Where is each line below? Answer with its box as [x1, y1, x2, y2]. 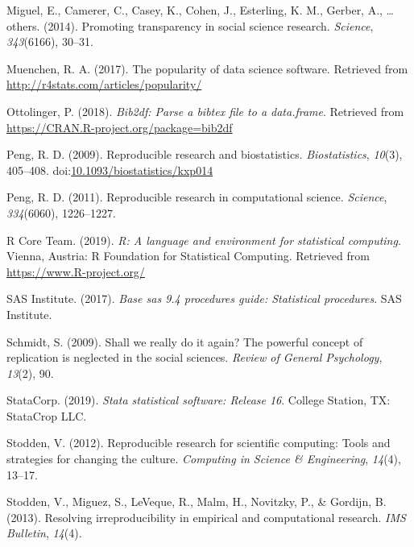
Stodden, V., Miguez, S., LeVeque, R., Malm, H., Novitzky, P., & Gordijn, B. [6, 493, 387, 510]
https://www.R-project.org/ [6, 263, 145, 280]
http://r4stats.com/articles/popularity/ [6, 76, 202, 93]
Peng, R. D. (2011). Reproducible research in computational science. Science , [6, 189, 387, 205]
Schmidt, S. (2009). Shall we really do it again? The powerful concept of [6, 333, 363, 350]
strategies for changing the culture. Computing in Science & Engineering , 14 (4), [6, 450, 401, 467]
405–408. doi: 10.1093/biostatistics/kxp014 [6, 161, 213, 178]
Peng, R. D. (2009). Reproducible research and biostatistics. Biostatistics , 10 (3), [6, 146, 403, 163]
